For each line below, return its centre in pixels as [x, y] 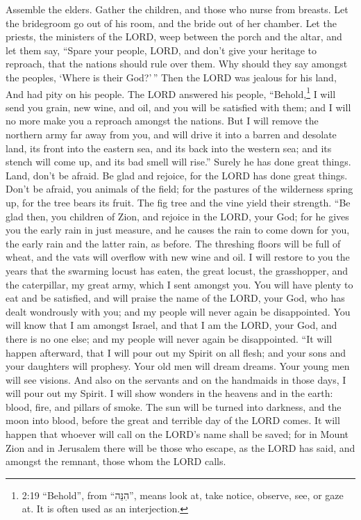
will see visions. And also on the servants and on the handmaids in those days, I [176, 379]
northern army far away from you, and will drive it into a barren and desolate [171, 134]
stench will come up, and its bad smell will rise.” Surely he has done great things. [178, 162]
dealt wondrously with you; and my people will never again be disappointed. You [178, 311]
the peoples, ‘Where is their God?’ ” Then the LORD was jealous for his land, [171, 77]
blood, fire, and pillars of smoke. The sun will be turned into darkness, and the [174, 406]
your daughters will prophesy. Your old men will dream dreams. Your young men [178, 366]
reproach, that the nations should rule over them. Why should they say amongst [177, 64]
